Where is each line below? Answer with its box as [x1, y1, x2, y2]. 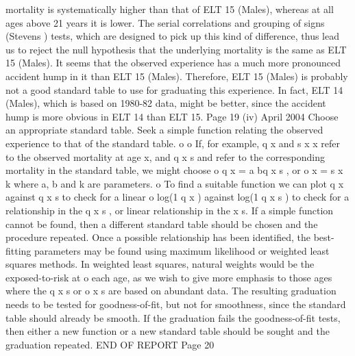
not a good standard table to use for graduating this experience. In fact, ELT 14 [5, 82, 343, 97]
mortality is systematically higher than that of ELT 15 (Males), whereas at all [5, 2, 334, 16]
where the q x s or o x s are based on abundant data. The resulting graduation [5, 283, 336, 298]
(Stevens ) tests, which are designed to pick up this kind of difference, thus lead [5, 29, 340, 43]
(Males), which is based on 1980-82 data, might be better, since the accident [5, 96, 326, 110]
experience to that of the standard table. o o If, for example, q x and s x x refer [5, 136, 341, 150]
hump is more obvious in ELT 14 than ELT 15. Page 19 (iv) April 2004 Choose [5, 109, 339, 123]
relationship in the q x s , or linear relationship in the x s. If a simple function [5, 203, 334, 217]
